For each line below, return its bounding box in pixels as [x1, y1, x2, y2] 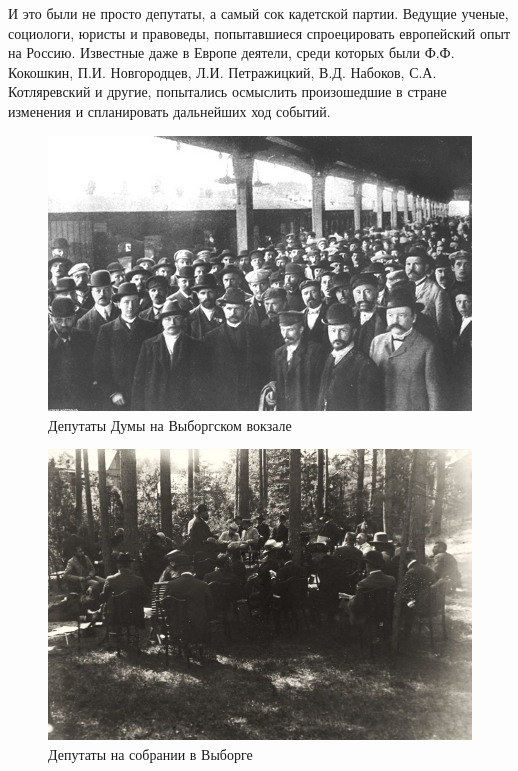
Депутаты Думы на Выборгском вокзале [48, 414, 292, 435]
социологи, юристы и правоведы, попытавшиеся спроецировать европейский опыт [8, 22, 511, 43]
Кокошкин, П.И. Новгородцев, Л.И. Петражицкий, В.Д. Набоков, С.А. [8, 61, 437, 82]
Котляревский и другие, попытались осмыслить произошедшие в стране [8, 81, 447, 102]
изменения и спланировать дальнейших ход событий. [8, 100, 331, 121]
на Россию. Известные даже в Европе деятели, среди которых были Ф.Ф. [8, 42, 455, 63]
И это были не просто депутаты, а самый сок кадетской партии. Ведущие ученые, [8, 3, 509, 23]
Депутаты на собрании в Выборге [48, 744, 253, 764]
